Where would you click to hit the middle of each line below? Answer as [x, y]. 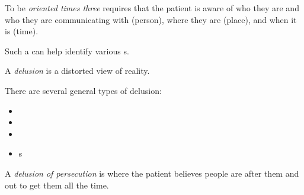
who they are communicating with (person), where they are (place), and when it [151, 19]
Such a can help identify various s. [67, 51]
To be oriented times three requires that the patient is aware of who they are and [152, 8]
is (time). [22, 31]
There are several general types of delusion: [83, 90]
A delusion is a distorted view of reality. [77, 71]
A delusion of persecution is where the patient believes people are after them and [152, 173]
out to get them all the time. [57, 185]
